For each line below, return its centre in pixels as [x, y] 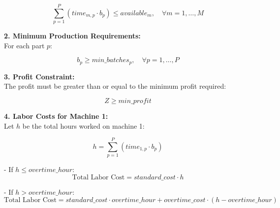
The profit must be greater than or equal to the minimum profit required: [115, 86]
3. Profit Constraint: [39, 76]
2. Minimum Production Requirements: [72, 36]
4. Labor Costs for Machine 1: [56, 116]
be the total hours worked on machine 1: [83, 125]
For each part [24, 45]
